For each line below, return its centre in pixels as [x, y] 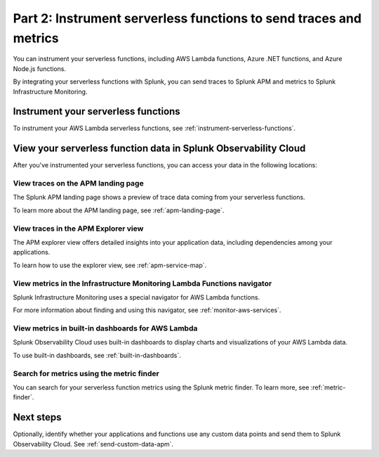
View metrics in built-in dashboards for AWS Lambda [105, 328]
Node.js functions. [40, 69]
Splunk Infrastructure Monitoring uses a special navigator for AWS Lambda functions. [137, 297]
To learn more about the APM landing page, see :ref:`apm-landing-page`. [119, 210]
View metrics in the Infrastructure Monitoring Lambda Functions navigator [142, 283]
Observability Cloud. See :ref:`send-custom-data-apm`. [93, 444]
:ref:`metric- [328, 387]
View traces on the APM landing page [78, 184]
